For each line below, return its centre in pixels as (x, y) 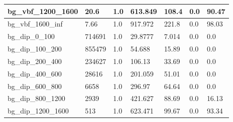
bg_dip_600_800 (35, 86)
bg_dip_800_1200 (36, 98)
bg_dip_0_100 (31, 36)
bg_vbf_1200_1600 (43, 11)
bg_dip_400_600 (35, 73)
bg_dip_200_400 (35, 61)
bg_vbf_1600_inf (35, 24)
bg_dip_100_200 (35, 49)
